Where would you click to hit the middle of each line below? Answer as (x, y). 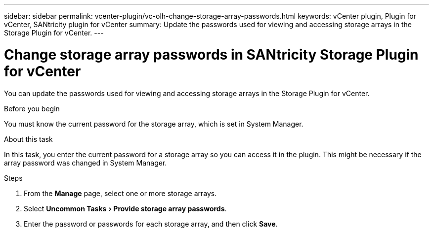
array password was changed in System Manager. (86, 163)
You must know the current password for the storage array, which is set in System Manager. (154, 124)
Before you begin (32, 108)
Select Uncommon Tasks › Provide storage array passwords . (125, 208)
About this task (28, 139)
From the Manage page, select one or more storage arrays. (120, 193)
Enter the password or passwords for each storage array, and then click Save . (151, 224)
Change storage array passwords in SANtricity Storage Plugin (211, 54)
